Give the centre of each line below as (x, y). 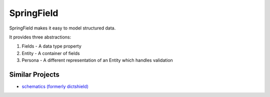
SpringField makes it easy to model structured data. (62, 28)
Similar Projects (34, 74)
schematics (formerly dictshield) (55, 86)
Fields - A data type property (52, 46)
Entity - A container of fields (51, 53)
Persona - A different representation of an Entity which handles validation (97, 60)
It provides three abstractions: (40, 37)
